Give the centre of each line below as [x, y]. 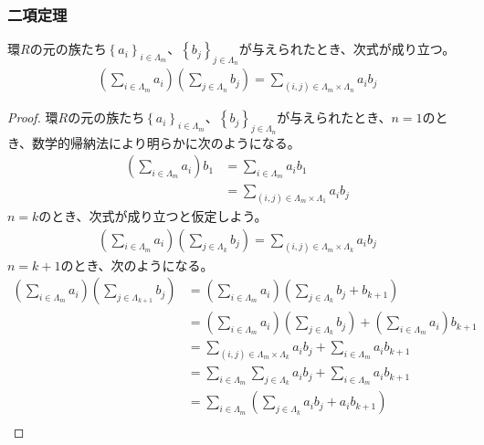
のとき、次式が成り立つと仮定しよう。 [153, 216]
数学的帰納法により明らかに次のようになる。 [166, 142]
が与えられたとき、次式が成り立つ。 [347, 49]
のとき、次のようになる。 [137, 265]
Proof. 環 [33, 117]
